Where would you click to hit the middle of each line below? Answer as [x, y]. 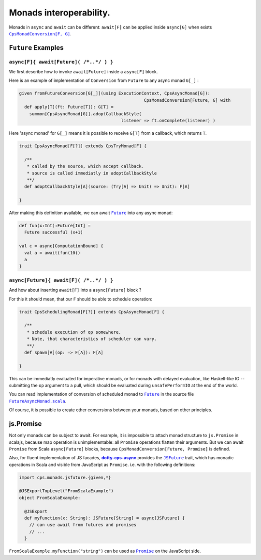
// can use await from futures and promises [83, 525]
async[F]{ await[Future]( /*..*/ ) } [61, 62]
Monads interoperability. [60, 13]
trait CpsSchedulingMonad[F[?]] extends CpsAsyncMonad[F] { [92, 312]
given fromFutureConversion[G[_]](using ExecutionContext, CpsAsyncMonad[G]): [115, 93]
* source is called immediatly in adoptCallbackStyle [92, 173]
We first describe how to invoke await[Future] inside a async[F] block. [83, 72]
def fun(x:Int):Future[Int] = [55, 226]
